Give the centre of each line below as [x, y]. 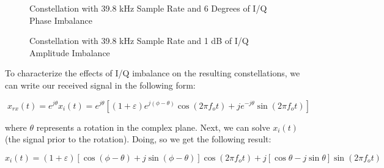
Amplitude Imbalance [70, 52]
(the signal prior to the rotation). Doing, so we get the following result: [138, 139]
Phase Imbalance [61, 20]
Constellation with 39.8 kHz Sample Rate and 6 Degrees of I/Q [148, 8]
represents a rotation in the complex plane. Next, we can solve [153, 127]
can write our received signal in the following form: [100, 85]
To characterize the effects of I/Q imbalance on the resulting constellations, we [153, 73]
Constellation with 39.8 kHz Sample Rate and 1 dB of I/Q [139, 41]
